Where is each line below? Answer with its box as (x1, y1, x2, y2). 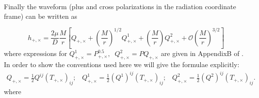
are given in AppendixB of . (161, 48, 244, 58)
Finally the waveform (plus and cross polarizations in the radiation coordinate (4, 1, 236, 11)
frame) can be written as (4, 11, 78, 21)
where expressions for (4, 48, 67, 58)
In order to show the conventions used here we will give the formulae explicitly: (4, 59, 240, 69)
